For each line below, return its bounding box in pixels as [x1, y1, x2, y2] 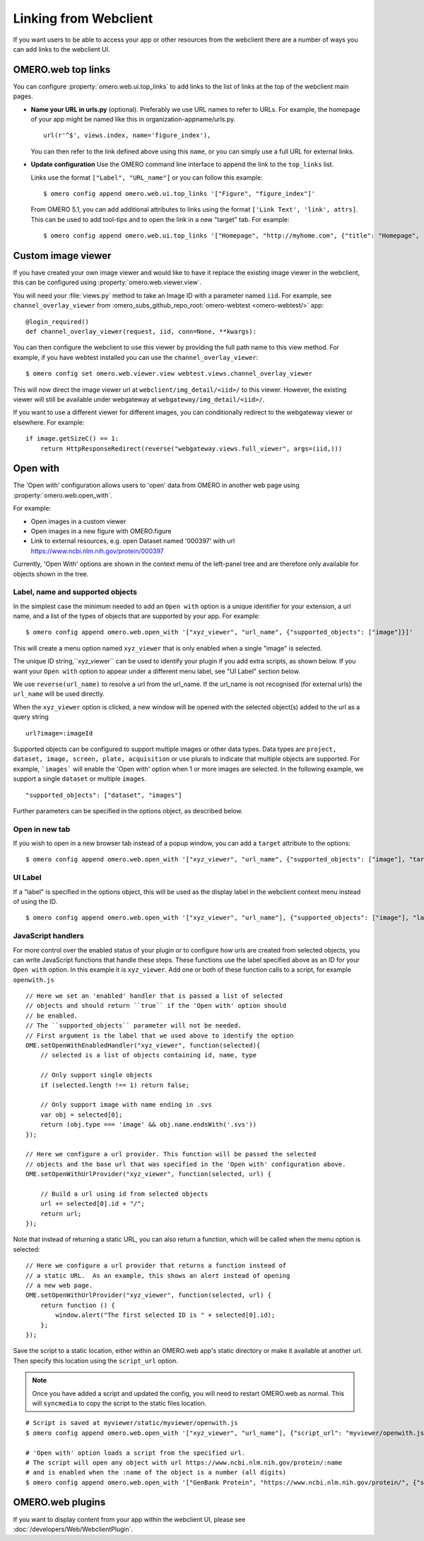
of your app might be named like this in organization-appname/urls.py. [30, 115, 236, 124]
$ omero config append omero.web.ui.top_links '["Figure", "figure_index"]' [43, 190, 316, 197]
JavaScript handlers [13, 931, 84, 941]
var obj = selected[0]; [40, 1110, 123, 1119]
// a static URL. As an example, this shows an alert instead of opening [25, 1272, 290, 1279]
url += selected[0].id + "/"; [40, 1199, 145, 1208]
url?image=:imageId [25, 729, 93, 737]
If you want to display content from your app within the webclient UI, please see [13, 1515, 246, 1523]
